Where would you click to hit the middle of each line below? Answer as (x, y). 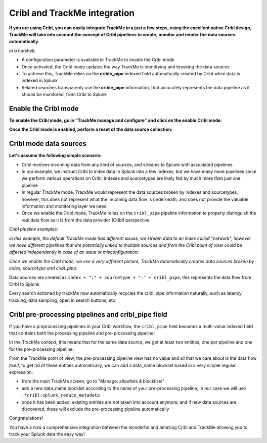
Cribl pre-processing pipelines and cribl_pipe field (88, 314)
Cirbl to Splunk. (25, 284)
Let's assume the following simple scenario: (55, 156)
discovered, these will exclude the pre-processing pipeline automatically (95, 409)
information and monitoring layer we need (64, 206)
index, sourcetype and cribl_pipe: (43, 268)
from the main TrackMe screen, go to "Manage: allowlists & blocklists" (93, 381)
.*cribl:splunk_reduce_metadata (61, 395)
